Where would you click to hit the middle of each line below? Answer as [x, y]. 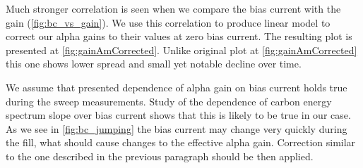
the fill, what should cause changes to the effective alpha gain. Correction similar [181, 142]
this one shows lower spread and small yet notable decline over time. [154, 64]
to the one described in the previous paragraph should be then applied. [160, 156]
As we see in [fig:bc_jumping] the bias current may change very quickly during [177, 128]
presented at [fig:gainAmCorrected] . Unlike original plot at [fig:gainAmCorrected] [181, 50]
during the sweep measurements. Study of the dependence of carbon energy [169, 101]
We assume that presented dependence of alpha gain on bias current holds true [177, 87]
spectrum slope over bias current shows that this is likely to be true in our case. [178, 115]
